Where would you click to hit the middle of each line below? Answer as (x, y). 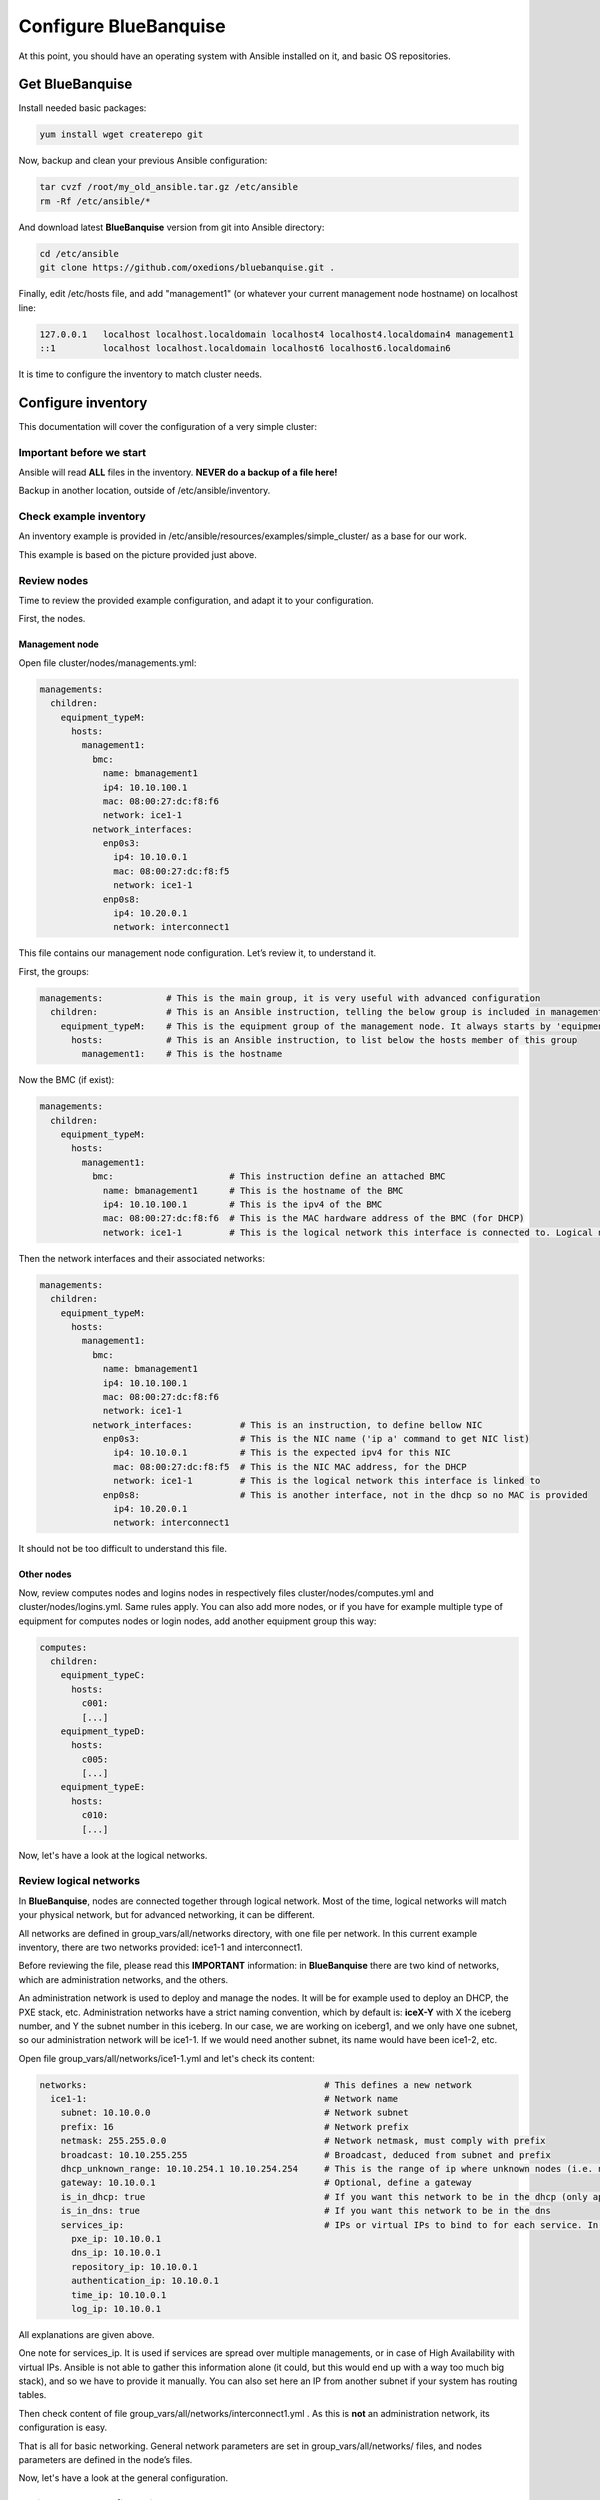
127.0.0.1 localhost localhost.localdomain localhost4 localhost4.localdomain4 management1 (277, 334)
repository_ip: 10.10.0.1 (135, 2266)
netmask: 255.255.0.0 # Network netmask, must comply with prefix (303, 2141)
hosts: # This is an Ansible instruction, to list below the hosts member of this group (324, 1039)
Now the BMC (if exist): (66, 1080)
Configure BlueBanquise (122, 26)
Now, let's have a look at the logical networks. (113, 1855)
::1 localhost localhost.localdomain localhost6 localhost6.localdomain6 (245, 348)
